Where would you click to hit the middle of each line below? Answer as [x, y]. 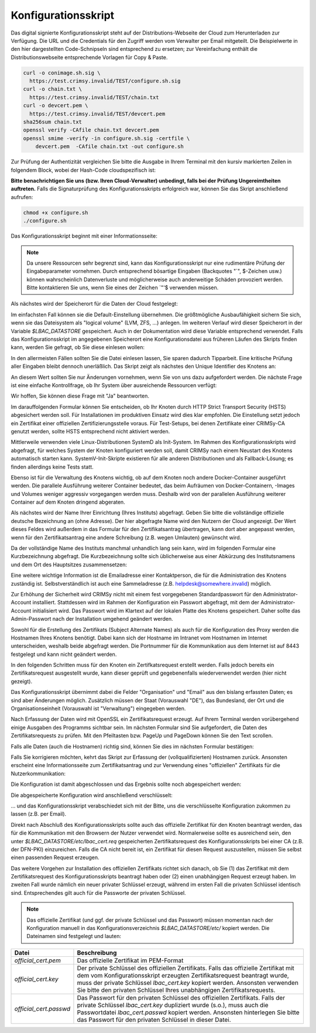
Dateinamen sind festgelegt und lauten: [74, 936]
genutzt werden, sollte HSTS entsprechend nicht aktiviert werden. [90, 431]
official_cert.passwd [42, 1008]
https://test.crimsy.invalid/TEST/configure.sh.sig [105, 81]
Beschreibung [97, 953]
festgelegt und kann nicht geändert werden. [64, 654]
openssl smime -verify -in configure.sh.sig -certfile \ [107, 138]
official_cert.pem [38, 960]
